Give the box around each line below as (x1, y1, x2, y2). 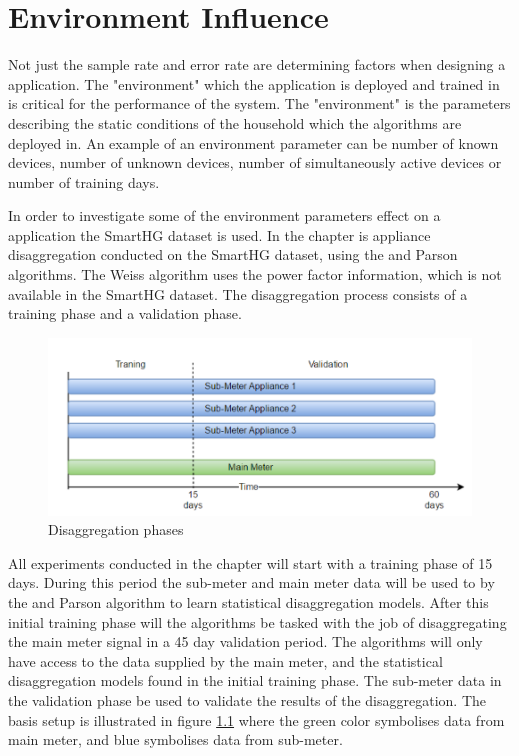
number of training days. (8, 171, 160, 192)
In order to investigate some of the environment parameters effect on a (8, 205, 441, 226)
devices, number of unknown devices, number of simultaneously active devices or (8, 152, 502, 173)
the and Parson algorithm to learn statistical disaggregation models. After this (8, 592, 489, 613)
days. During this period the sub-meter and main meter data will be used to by (8, 572, 495, 593)
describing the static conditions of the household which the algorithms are (8, 112, 462, 133)
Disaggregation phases (48, 519, 184, 540)
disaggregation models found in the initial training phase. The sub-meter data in (8, 670, 502, 691)
